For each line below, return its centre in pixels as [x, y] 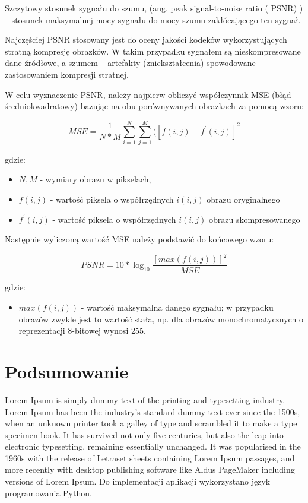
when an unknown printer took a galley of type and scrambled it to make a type [151, 423]
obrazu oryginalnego [243, 199]
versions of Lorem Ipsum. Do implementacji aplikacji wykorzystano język [138, 481]
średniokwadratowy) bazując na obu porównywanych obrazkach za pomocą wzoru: [154, 106]
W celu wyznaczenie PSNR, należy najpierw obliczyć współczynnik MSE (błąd [148, 94]
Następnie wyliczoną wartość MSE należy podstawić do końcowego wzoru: [139, 239]
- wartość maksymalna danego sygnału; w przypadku [177, 307]
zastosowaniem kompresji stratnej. [67, 74]
